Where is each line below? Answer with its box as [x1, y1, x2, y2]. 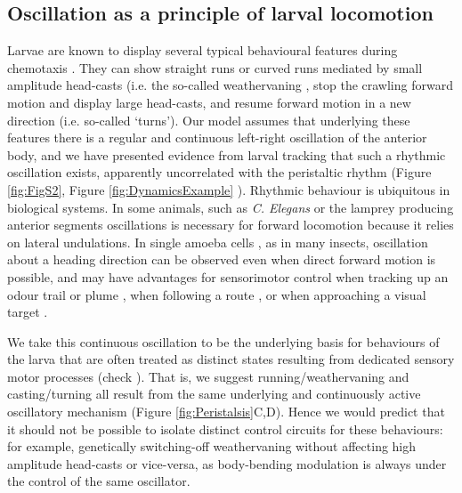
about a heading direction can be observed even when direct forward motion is [7, 250, 436, 269]
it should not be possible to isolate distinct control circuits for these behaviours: [7, 419, 443, 438]
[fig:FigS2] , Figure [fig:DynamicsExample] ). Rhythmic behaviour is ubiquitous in [7, 180, 450, 198]
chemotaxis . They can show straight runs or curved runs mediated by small [7, 58, 423, 77]
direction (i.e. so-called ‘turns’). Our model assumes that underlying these [7, 110, 410, 129]
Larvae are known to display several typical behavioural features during [7, 41, 398, 60]
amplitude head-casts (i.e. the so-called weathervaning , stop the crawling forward [7, 76, 453, 94]
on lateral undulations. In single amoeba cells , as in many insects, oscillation [7, 232, 428, 251]
